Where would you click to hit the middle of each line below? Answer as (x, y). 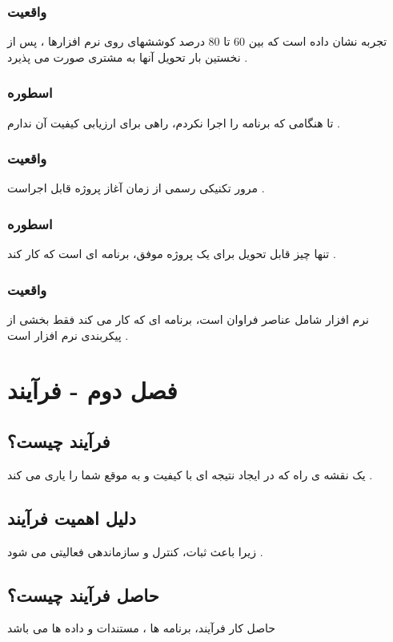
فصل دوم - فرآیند (92, 390)
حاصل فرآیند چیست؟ (83, 594)
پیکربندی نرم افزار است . (68, 335)
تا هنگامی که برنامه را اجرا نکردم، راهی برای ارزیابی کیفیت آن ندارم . (174, 122)
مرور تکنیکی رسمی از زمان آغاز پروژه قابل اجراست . (136, 188)
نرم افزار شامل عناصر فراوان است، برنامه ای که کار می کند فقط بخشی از (188, 319)
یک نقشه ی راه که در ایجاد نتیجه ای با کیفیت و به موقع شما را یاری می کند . (190, 474)
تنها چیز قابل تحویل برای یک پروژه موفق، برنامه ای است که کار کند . (172, 254)
